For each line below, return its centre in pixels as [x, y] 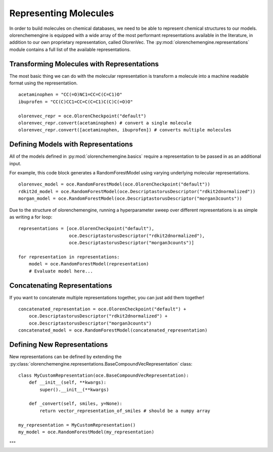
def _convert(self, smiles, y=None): [75, 404]
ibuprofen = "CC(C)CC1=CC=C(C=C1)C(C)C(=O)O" [76, 102]
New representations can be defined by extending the [65, 357]
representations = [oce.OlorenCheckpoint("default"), [86, 229]
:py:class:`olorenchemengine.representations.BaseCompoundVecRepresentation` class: [101, 364]
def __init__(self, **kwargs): [67, 382]
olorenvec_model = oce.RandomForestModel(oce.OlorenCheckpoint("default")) [114, 184]
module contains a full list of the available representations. [70, 49]
